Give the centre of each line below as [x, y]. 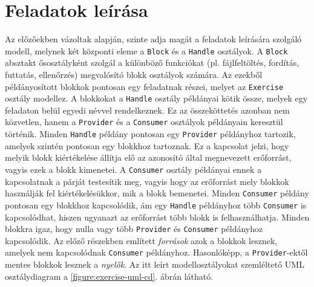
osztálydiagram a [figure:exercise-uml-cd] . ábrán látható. [109, 276]
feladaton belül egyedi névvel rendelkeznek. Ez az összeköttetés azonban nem [147, 110]
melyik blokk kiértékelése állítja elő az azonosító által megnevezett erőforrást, [148, 157]
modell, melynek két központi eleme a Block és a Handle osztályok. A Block [146, 50]
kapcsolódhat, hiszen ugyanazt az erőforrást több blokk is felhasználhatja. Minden [157, 217]
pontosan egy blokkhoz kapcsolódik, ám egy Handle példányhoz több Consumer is [156, 205]
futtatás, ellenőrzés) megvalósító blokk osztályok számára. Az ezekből [134, 74]
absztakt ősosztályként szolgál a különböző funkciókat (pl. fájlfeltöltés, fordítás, [152, 63]
